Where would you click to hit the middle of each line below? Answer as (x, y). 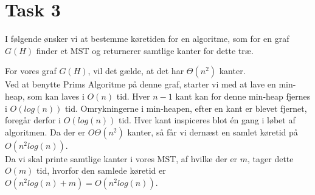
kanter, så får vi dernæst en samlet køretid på (213, 132)
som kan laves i (56, 96)
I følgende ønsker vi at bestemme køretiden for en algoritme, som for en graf (147, 39)
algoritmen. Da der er (45, 132)
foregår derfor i (33, 120)
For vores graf (31, 71)
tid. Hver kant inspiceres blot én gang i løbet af (207, 120)
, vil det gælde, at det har (136, 71)
